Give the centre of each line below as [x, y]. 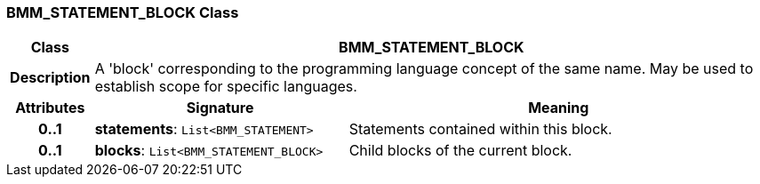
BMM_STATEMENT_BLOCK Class [123, 12]
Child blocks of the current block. [460, 151]
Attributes [50, 108]
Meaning [559, 108]
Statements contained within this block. [480, 129]
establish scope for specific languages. [226, 87]
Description [50, 78]
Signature [220, 108]
